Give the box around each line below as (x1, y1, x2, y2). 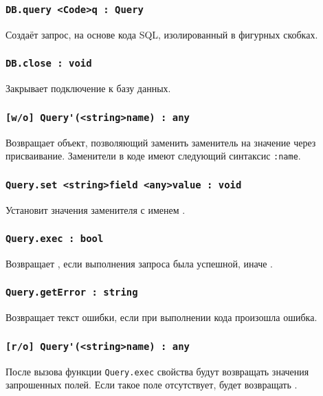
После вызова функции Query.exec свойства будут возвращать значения (5, 364, 309, 378)
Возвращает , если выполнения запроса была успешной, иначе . (5, 256, 273, 270)
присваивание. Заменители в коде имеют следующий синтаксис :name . (5, 148, 301, 163)
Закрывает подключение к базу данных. (5, 81, 171, 96)
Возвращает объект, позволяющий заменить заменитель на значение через (5, 135, 316, 149)
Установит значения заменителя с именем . (5, 202, 186, 217)
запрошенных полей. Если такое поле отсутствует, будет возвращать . (5, 377, 298, 392)
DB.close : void (5, 58, 92, 69)
